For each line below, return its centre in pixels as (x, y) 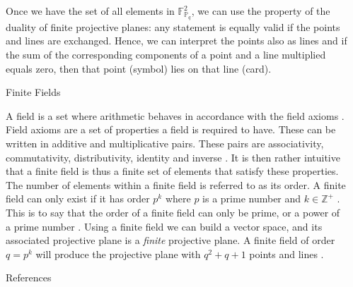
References (29, 277)
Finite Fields (33, 92)
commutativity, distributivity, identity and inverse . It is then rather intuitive (173, 157)
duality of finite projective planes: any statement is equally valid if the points (173, 26)
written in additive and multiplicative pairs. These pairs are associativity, (165, 143)
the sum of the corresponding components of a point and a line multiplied (166, 55)
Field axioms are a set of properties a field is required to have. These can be (171, 129)
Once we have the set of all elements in (90, 11)
